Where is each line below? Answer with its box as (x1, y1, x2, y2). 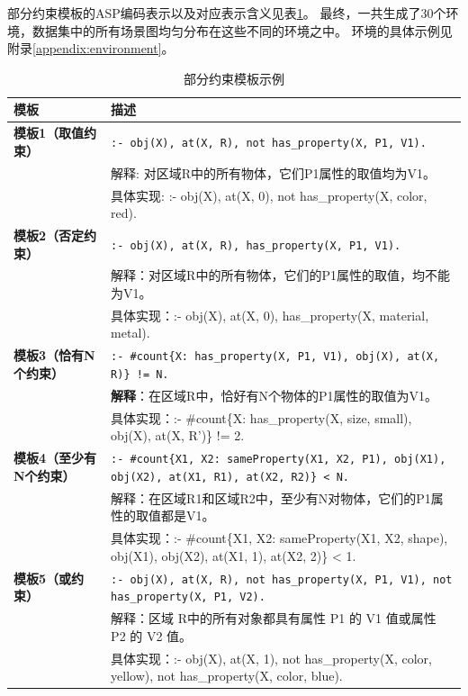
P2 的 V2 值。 (111, 626, 193, 645)
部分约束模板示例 (184, 68, 284, 87)
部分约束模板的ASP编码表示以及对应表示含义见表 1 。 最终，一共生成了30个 (7, 4, 446, 22)
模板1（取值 (13, 123, 85, 142)
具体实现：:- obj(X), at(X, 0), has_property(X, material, (111, 305, 429, 324)
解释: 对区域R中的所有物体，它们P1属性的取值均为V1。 (111, 163, 436, 182)
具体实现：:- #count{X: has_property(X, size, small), (111, 408, 412, 427)
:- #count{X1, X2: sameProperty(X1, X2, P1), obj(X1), (111, 453, 446, 466)
